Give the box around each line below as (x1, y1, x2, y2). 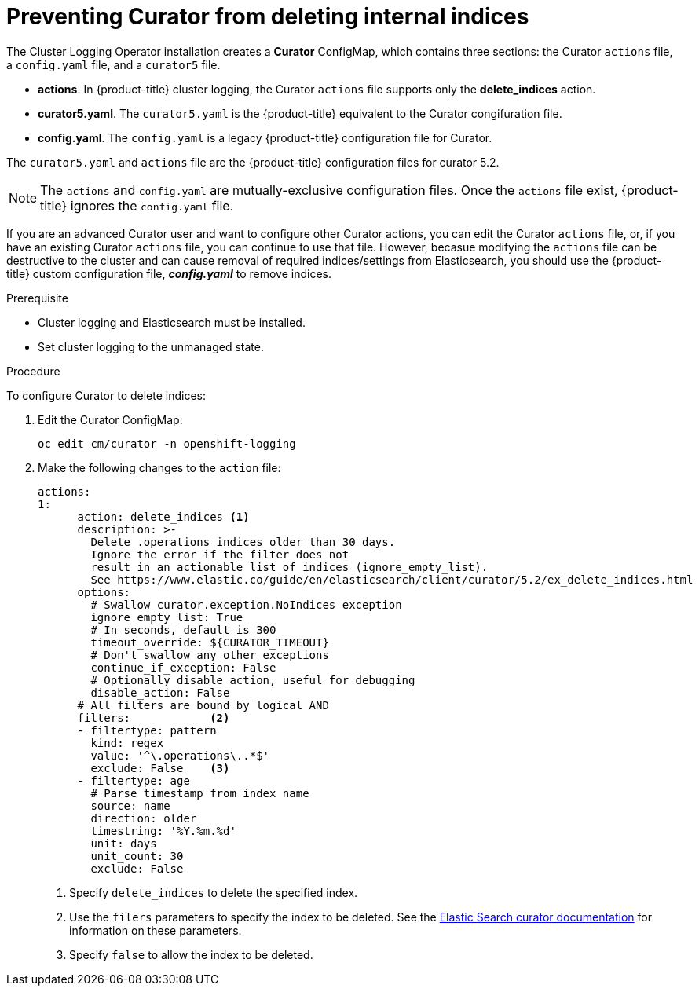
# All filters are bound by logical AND (77, 698, 329, 712)
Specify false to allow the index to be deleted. (69, 947, 313, 961)
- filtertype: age (77, 774, 190, 787)
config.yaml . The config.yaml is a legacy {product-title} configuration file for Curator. (38, 130, 492, 145)
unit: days (90, 836, 157, 850)
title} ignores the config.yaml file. (40, 197, 234, 214)
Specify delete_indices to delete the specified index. (69, 885, 358, 899)
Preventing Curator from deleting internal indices (6, 3, 529, 30)
